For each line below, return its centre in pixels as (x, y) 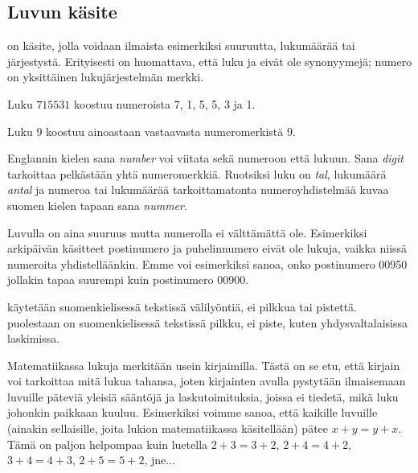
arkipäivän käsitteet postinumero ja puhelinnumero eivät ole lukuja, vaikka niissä (207, 248)
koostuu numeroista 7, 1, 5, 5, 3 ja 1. (165, 103)
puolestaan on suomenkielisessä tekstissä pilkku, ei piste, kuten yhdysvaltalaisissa (207, 322)
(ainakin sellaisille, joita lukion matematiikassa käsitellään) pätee (168, 428)
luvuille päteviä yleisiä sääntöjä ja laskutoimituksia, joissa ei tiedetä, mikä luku (203, 396)
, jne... (160, 460)
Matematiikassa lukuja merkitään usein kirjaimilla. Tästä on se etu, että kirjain (204, 365)
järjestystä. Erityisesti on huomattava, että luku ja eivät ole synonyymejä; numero (210, 61)
